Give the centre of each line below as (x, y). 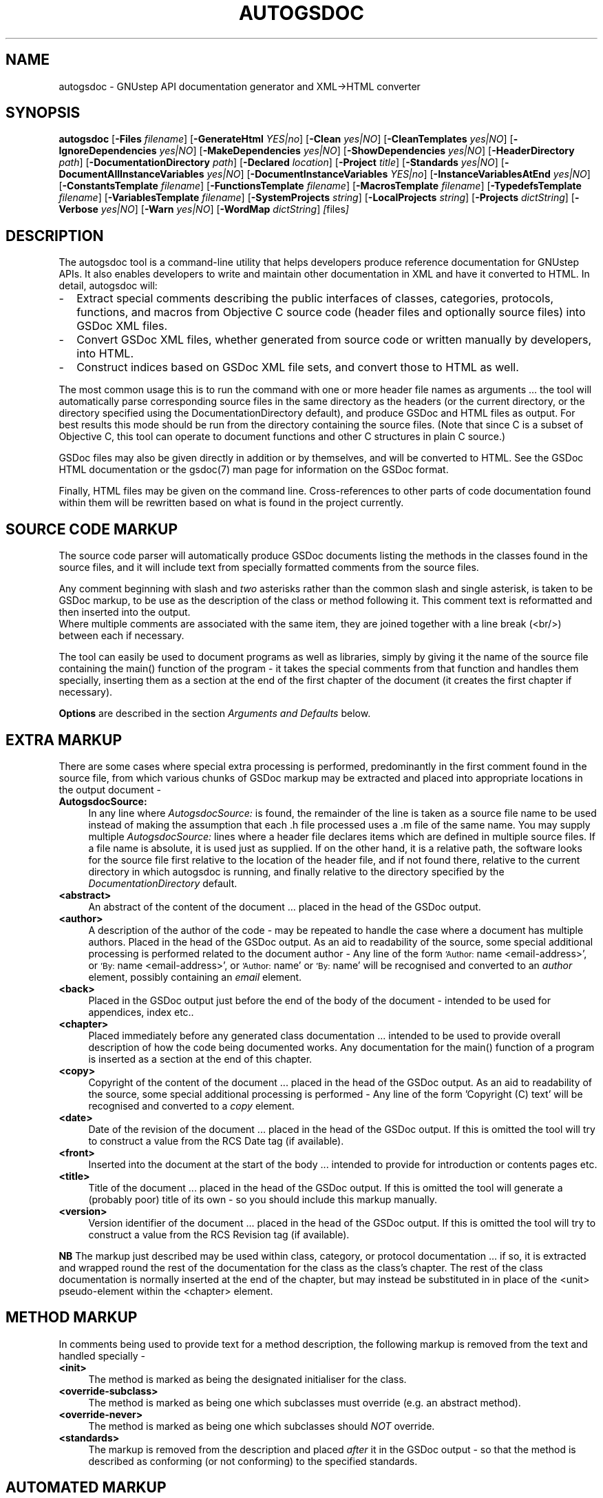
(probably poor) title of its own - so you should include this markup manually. (263, 1199)
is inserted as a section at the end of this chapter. (200, 1059)
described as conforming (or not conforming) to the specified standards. (253, 1461)
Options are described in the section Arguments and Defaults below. (215, 714)
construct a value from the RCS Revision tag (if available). (219, 1234)
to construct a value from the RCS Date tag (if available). (216, 1141)
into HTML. (105, 354)
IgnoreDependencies (108, 151)
